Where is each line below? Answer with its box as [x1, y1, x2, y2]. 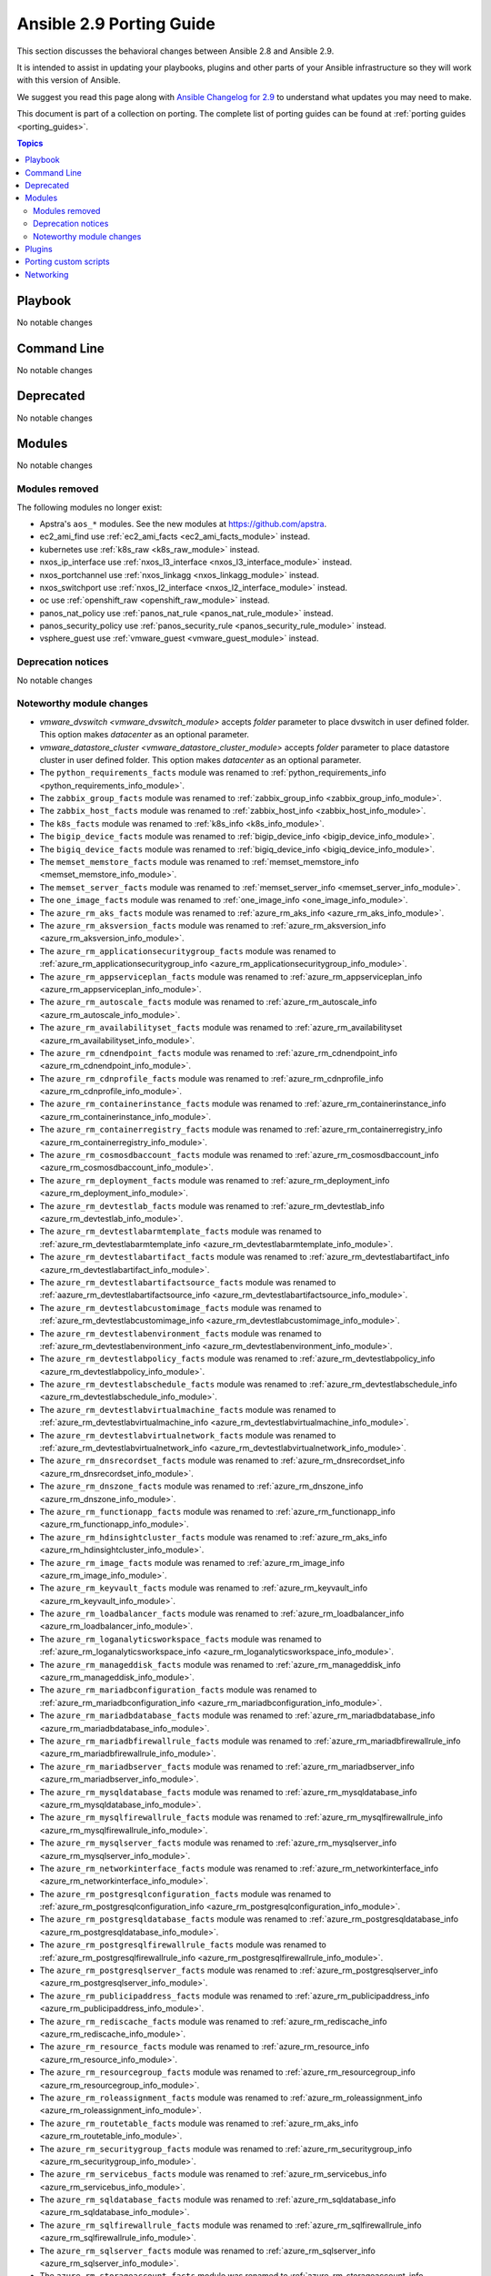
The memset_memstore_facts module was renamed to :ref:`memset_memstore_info [39, 857, 359, 868]
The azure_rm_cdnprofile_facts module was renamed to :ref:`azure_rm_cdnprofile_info [39, 1072, 384, 1083]
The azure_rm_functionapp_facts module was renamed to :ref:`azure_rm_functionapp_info [39, 1506, 396, 1517]
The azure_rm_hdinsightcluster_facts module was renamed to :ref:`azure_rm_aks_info [39, 1531, 387, 1542]
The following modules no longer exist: [16, 502, 163, 513]
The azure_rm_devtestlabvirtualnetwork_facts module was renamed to [39, 1429, 336, 1440]
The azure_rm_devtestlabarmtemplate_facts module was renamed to [39, 1225, 322, 1237]
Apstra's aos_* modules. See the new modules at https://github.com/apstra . [39, 518, 327, 529]
